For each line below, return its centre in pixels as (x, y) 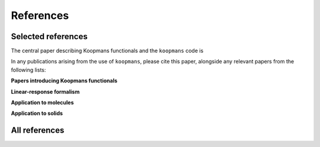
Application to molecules (42, 103)
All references (38, 130)
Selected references (49, 36)
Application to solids (37, 113)
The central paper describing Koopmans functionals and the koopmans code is (107, 51)
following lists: (28, 70)
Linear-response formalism (45, 91)
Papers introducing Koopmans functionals (64, 81)
